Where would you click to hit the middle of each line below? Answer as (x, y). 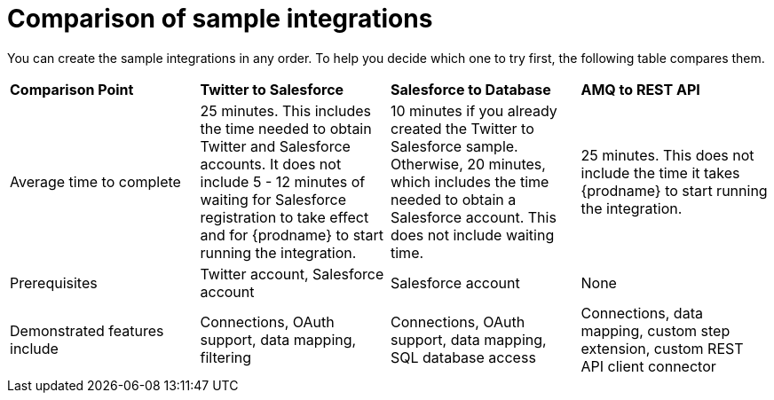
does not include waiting (473, 235)
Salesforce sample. (454, 146)
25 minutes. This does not (667, 155)
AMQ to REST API (640, 89)
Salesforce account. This (474, 217)
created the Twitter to (462, 128)
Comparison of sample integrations (220, 19)
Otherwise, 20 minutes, (468, 164)
